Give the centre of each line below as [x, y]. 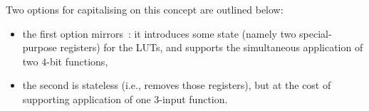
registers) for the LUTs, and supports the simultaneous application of [212, 47]
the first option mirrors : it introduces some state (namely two [159, 33]
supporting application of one [87, 99]
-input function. [193, 99]
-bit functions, [77, 61]
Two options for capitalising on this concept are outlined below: [145, 9]
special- [316, 33]
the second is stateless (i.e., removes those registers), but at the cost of [177, 85]
